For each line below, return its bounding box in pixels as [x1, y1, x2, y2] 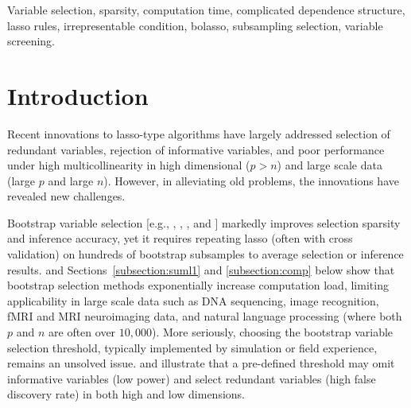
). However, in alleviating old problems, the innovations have [103, 172, 399, 188]
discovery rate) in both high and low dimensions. [7, 386, 245, 402]
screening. [7, 33, 56, 49]
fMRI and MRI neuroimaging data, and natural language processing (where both [7, 308, 402, 324]
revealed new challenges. [7, 188, 126, 204]
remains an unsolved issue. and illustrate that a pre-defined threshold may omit [7, 355, 395, 371]
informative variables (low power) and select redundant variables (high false [7, 370, 376, 387]
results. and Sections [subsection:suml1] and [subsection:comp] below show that [7, 261, 395, 278]
